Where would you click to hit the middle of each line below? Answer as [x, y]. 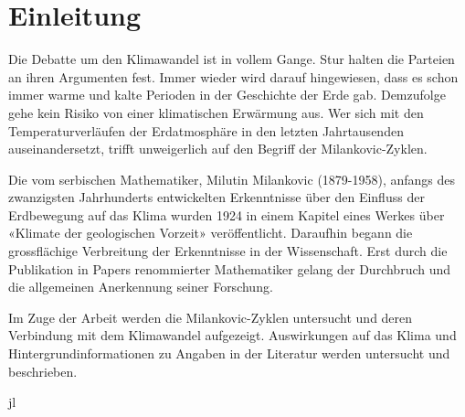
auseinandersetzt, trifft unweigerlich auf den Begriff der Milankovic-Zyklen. [218, 149]
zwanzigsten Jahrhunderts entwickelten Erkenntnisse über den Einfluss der [217, 197]
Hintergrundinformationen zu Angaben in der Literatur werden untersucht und [229, 353]
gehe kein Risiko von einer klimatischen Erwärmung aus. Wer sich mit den [216, 112]
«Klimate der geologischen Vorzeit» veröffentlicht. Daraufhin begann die [211, 233]
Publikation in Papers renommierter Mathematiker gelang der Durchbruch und [230, 268]
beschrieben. [43, 371]
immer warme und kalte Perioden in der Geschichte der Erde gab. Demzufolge [227, 95]
